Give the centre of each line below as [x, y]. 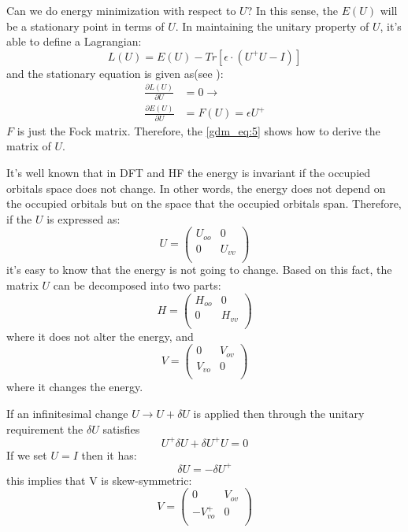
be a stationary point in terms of [85, 26]
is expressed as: [83, 218]
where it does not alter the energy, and [100, 336]
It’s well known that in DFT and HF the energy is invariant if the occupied [189, 172]
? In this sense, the [292, 10]
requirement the [45, 429]
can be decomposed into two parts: [137, 285]
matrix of [29, 146]
